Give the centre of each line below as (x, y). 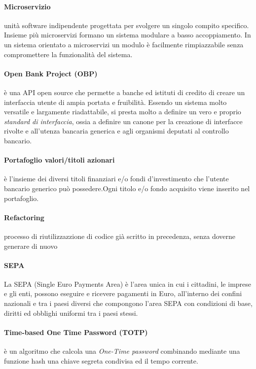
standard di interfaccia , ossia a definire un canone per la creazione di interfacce (123, 121)
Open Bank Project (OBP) (51, 73)
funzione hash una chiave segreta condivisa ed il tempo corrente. (101, 360)
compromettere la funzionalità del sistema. (68, 54)
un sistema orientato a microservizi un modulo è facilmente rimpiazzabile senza (124, 44)
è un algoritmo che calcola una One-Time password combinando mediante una (122, 351)
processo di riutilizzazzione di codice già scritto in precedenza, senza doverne (120, 236)
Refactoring (24, 217)
